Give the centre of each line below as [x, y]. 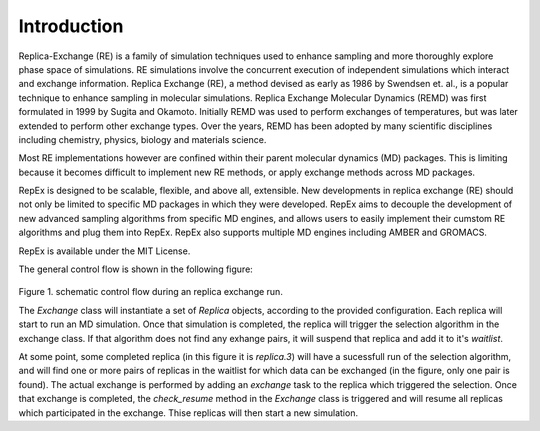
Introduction [71, 26]
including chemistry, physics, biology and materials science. [142, 139]
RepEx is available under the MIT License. [104, 251]
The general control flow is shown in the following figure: [136, 269]
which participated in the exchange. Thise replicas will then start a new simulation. [188, 412]
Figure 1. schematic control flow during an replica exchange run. [151, 292]
